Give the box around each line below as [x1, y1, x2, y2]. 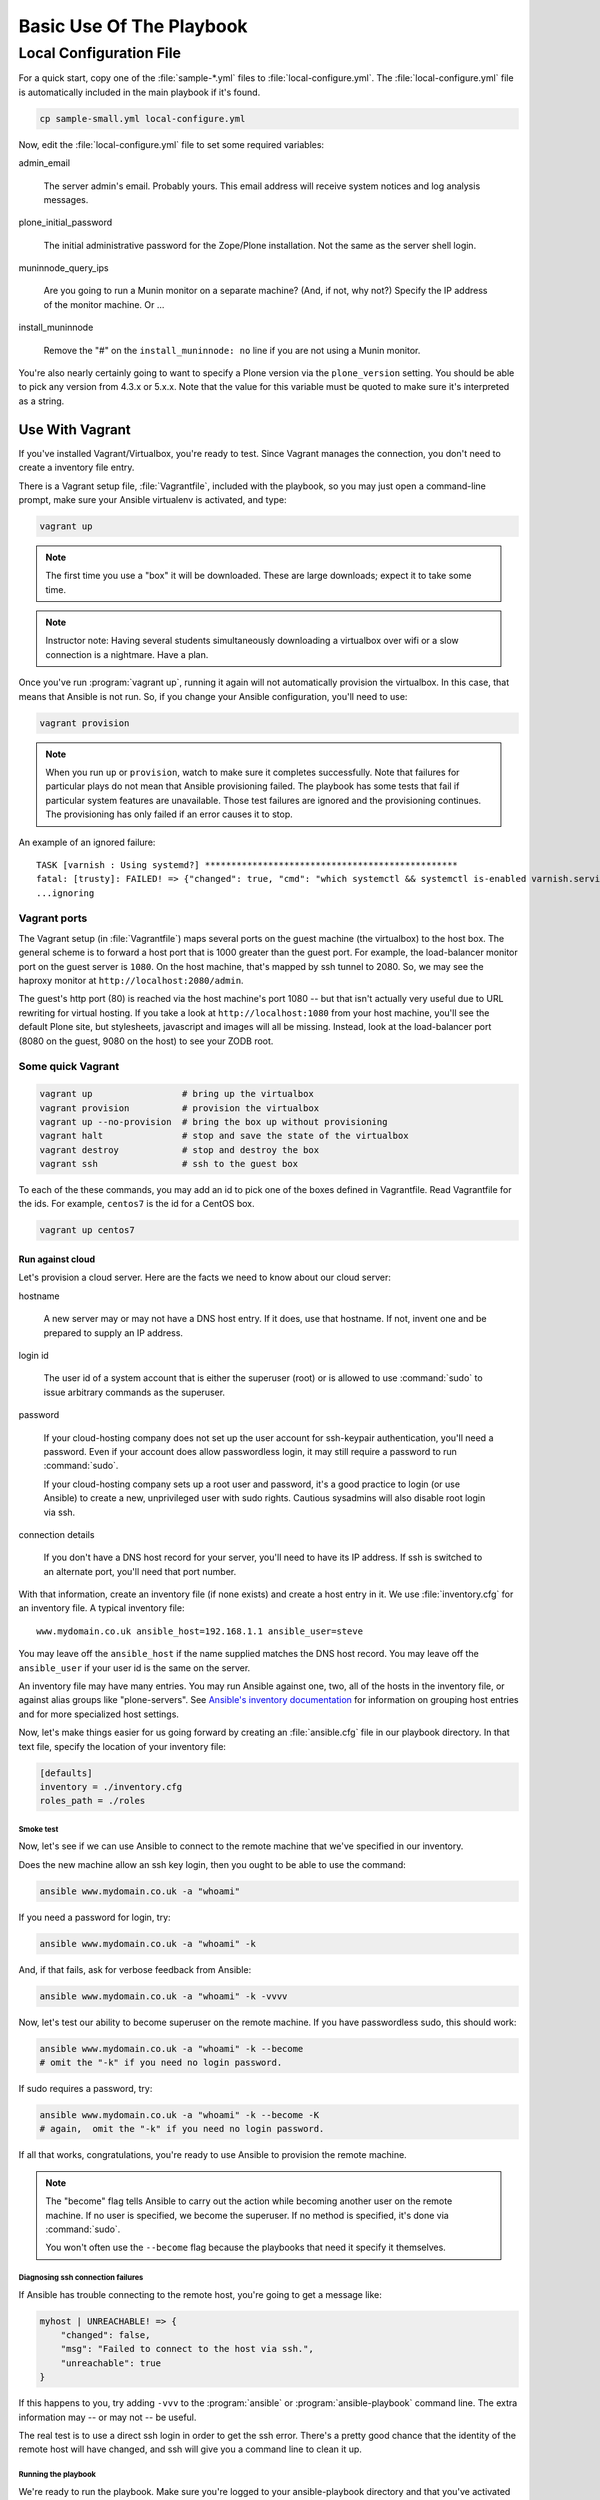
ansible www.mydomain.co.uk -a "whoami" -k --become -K [39, 2109, 320, 2120]
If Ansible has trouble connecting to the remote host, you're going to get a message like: [18, 2288, 382, 2300]
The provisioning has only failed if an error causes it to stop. [45, 808, 294, 820]
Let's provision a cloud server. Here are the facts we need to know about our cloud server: [18, 1271, 392, 1284]
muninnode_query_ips [18, 262, 109, 274]
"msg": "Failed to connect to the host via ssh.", [60, 2343, 314, 2355]
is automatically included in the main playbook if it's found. [18, 86, 261, 98]
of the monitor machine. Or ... [43, 298, 165, 310]
